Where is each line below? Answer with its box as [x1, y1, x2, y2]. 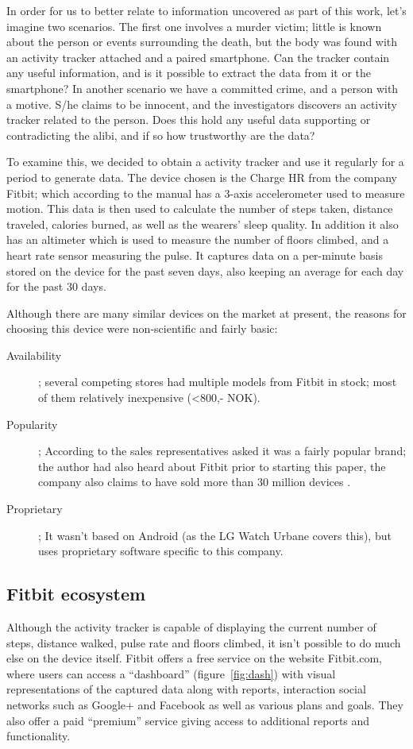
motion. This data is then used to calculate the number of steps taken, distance [6, 200, 393, 217]
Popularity [6, 415, 58, 432]
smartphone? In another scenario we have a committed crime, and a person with [6, 79, 399, 96]
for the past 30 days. [6, 278, 106, 295]
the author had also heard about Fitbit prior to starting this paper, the [38, 458, 386, 474]
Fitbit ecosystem [6, 581, 146, 606]
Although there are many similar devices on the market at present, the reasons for [6, 304, 407, 321]
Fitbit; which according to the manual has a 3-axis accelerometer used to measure [6, 184, 405, 201]
